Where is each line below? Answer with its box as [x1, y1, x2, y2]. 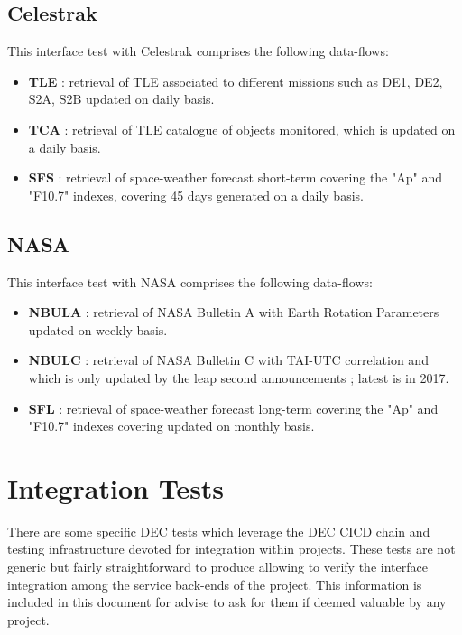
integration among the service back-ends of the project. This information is [7, 574, 422, 593]
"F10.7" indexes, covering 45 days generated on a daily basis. [28, 185, 364, 204]
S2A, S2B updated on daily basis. [28, 89, 215, 108]
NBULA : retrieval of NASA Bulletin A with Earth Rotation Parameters [28, 303, 439, 322]
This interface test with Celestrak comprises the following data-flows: [7, 42, 389, 61]
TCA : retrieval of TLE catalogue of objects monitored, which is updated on [28, 119, 456, 138]
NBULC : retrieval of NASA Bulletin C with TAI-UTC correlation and [28, 350, 429, 369]
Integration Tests [7, 469, 225, 506]
